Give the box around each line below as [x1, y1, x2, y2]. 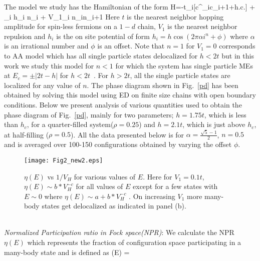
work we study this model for [4, 60, 94, 70]
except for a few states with [133, 181, 218, 191]
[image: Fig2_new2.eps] [24, 156, 103, 164]
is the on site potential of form [56, 30, 150, 41]
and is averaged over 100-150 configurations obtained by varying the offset [4, 139, 232, 149]
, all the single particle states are [130, 70, 230, 80]
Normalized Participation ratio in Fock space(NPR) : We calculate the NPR [4, 227, 234, 237]
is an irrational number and [4, 40, 89, 51]
